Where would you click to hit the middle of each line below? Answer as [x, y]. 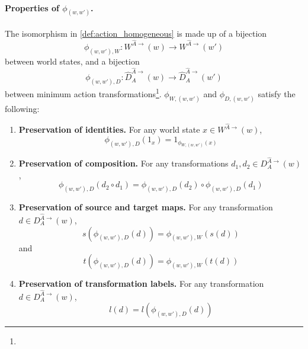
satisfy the [277, 93]
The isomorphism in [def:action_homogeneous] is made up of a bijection [136, 33]
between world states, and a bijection [72, 61]
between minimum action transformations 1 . [83, 93]
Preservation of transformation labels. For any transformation [141, 284]
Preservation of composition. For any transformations [123, 163]
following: [22, 108]
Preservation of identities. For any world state [109, 129]
